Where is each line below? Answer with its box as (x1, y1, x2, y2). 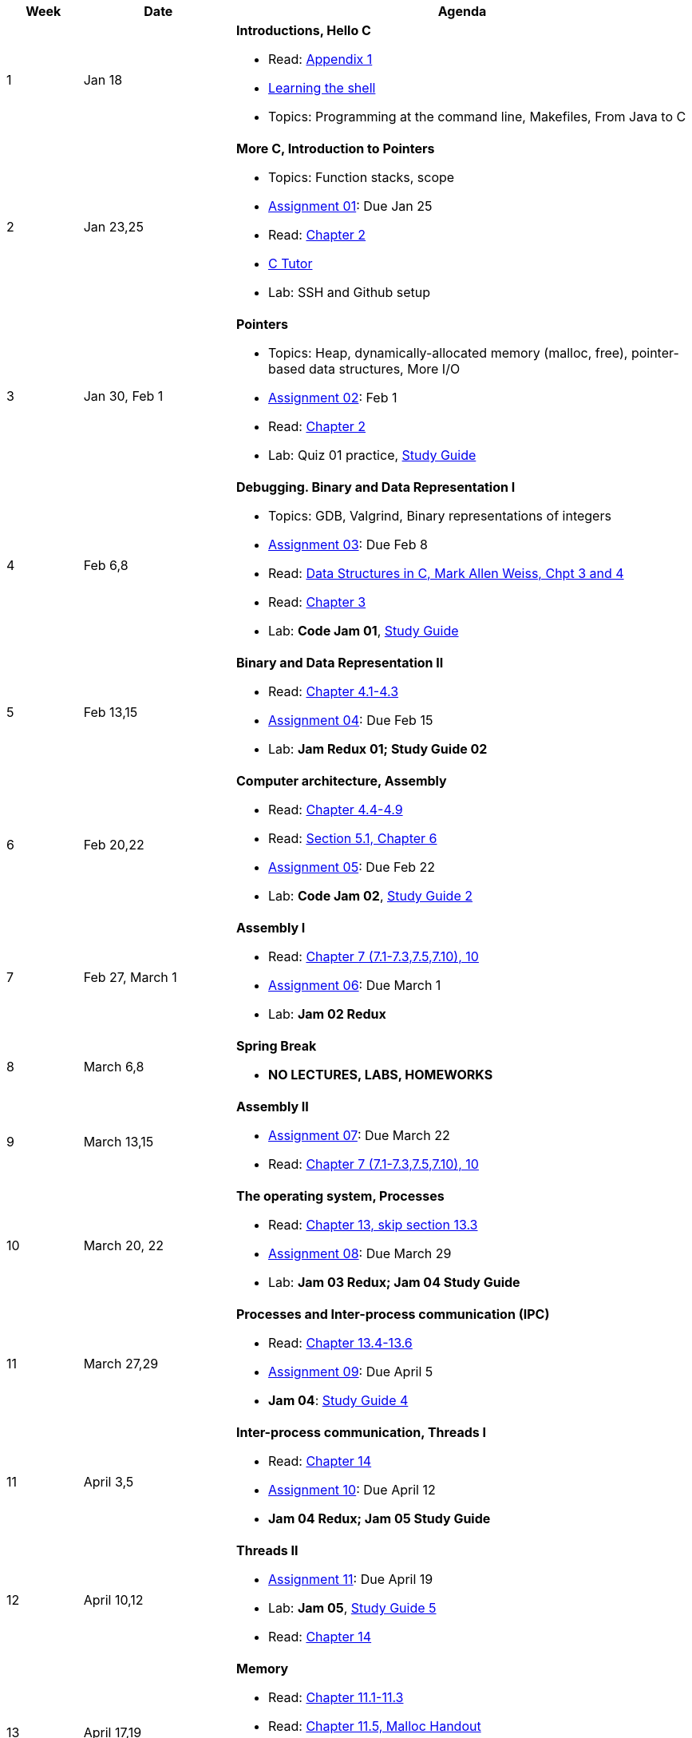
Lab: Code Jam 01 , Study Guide (267, 623, 459, 639)
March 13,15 (83, 1134, 154, 1150)
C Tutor (267, 255, 313, 271)
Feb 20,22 (83, 837, 144, 853)
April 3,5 (83, 1474, 134, 1490)
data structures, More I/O (308, 361, 461, 377)
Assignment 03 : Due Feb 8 (267, 536, 428, 552)
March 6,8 (83, 1059, 144, 1075)
